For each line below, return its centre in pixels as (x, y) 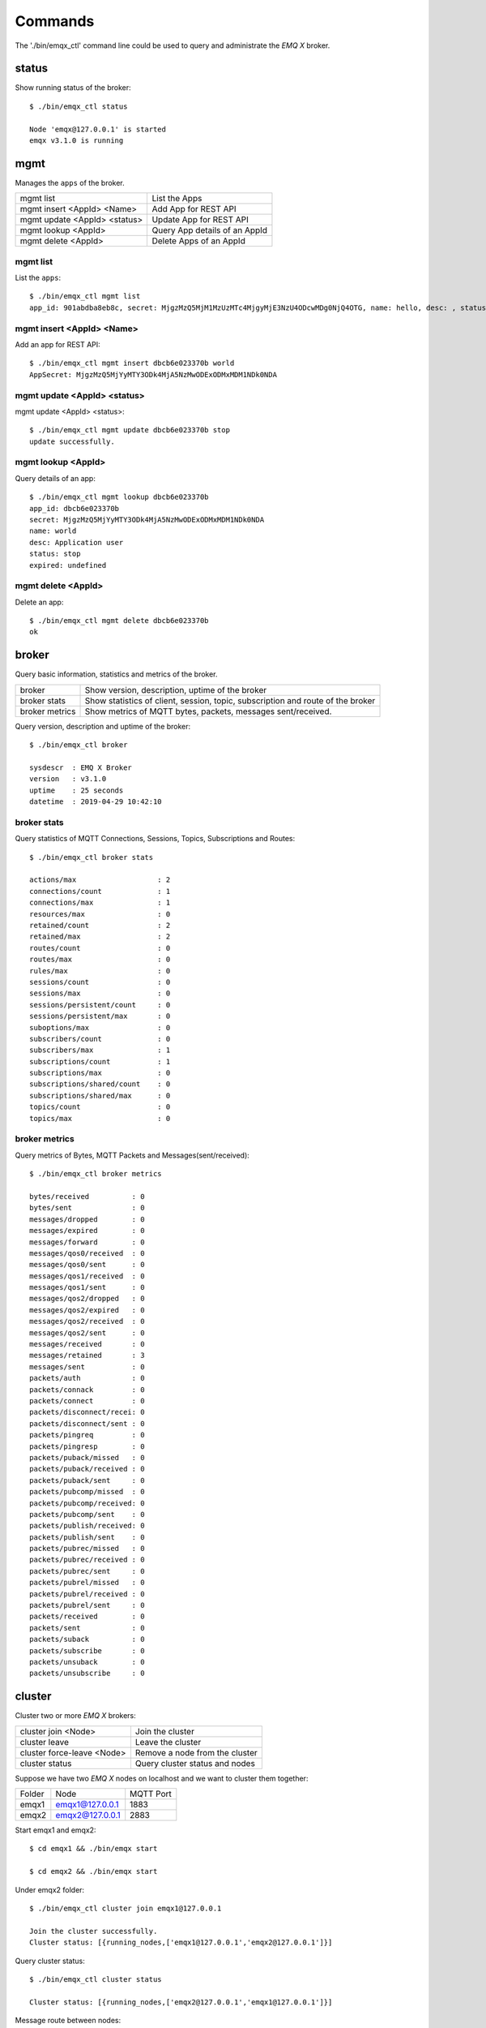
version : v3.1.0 (68, 779)
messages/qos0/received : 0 (87, 1253)
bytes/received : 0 (87, 1196)
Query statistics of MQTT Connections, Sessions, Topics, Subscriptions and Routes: (155, 839)
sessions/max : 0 (100, 993)
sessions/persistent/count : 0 (100, 1005)
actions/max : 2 (100, 880)
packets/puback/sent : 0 (87, 1480)
